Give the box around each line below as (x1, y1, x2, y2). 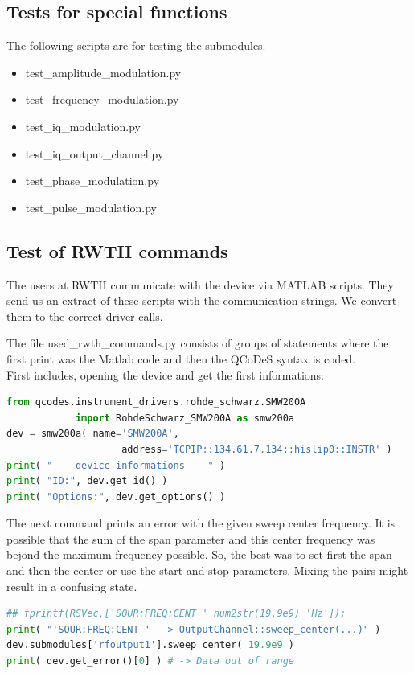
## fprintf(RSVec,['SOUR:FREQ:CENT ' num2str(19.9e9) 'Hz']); (6, 608, 346, 620)
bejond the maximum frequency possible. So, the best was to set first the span (6, 546, 392, 563)
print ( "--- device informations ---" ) (6, 459, 226, 471)
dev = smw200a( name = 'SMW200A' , (6, 428, 179, 440)
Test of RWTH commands (6, 238, 228, 263)
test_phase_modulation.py (25, 172, 160, 189)
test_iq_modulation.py (25, 117, 141, 134)
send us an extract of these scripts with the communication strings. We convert (6, 292, 397, 309)
